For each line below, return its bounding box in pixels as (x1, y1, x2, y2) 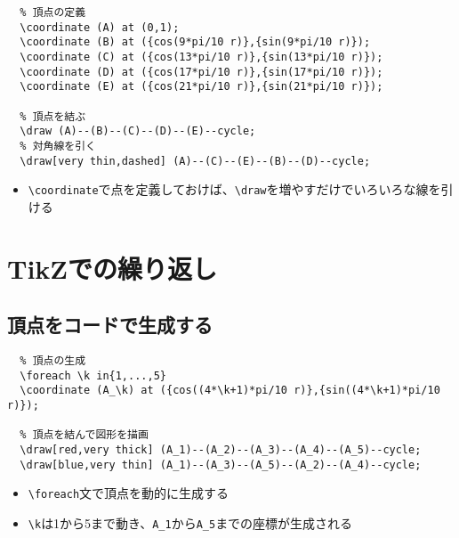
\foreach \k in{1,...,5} (20, 369, 166, 382)
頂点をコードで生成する (7, 311, 213, 338)
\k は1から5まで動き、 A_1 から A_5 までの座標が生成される (28, 513, 353, 532)
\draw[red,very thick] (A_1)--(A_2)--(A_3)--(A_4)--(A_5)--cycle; (20, 443, 422, 456)
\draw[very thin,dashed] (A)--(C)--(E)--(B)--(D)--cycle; (20, 154, 371, 167)
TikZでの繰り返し (7, 249, 218, 286)
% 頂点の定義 (20, 6, 86, 19)
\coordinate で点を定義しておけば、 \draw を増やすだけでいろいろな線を (28, 180, 441, 199)
